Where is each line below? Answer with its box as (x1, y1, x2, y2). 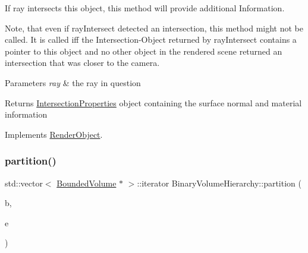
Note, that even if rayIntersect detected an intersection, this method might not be (5, 21, 303, 34)
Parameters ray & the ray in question (5, 76, 141, 88)
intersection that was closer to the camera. (5, 56, 160, 69)
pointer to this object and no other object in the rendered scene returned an (5, 45, 282, 57)
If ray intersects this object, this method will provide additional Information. (5, 2, 285, 14)
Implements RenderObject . (5, 128, 103, 140)
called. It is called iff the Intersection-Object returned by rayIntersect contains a (5, 33, 297, 46)
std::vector (5, 176, 43, 189)
